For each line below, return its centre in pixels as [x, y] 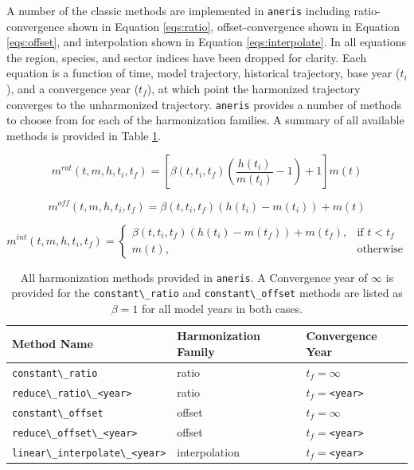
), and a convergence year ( [73, 89]
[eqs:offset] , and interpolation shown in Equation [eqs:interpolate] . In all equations [207, 42]
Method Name [53, 344]
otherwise [380, 250]
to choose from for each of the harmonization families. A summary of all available [205, 120]
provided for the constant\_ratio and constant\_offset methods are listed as [207, 293]
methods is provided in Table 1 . [84, 135]
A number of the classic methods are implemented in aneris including [178, 10]
